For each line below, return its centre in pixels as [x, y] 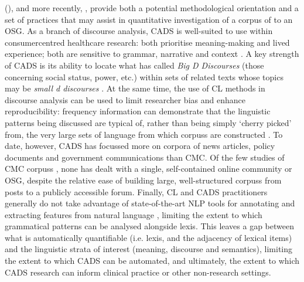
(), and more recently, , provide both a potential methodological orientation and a [152, 8]
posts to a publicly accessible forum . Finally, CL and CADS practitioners [136, 191]
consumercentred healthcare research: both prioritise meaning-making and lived [147, 42]
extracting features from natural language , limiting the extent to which [134, 214]
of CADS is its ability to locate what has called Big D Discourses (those [134, 65]
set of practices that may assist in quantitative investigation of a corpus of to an [149, 19]
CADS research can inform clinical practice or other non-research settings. [138, 272]
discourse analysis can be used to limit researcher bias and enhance [125, 99]
